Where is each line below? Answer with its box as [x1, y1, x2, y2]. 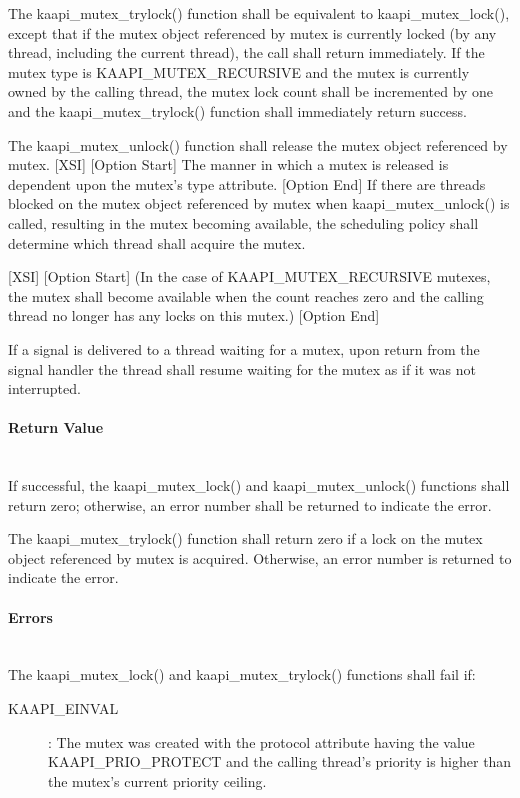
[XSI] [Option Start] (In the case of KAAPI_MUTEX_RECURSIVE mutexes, [8, 266, 491, 287]
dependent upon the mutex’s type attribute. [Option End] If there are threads [8, 173, 486, 194]
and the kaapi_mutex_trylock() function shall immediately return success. [8, 100, 467, 121]
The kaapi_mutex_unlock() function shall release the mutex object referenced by [8, 134, 508, 155]
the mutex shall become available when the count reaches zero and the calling [8, 285, 484, 306]
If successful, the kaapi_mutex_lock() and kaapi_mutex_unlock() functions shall [8, 475, 510, 496]
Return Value [8, 417, 104, 438]
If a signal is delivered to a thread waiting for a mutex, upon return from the [8, 338, 480, 359]
